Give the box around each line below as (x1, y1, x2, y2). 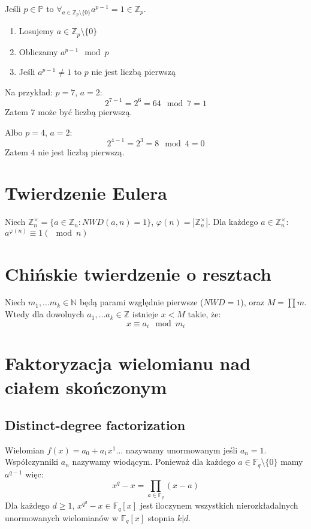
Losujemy (19, 25, 55, 37)
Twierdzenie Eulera (5, 181, 167, 205)
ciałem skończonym (5, 374, 167, 399)
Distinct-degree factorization (5, 416, 186, 434)
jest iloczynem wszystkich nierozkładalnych (140, 499, 298, 512)
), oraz (240, 296, 264, 308)
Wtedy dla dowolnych (5, 308, 84, 320)
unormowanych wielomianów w (5, 511, 119, 524)
